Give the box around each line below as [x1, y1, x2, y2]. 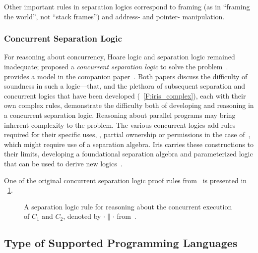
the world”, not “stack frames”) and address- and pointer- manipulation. [4, 11, 225, 21]
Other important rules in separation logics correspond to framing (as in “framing [4, 1, 250, 11]
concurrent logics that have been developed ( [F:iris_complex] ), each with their [4, 90, 246, 101]
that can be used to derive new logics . [4, 158, 123, 168]
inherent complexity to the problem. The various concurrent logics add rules [4, 119, 236, 130]
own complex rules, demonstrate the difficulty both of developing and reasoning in [4, 100, 254, 110]
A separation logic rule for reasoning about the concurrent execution [24, 201, 232, 211]
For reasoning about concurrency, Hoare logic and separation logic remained [4, 51, 235, 62]
